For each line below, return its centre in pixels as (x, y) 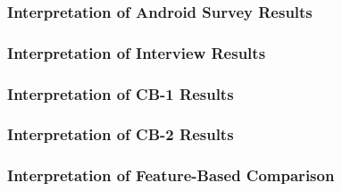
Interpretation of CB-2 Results (121, 134)
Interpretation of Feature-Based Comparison (171, 175)
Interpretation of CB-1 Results (121, 93)
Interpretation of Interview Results (137, 52)
